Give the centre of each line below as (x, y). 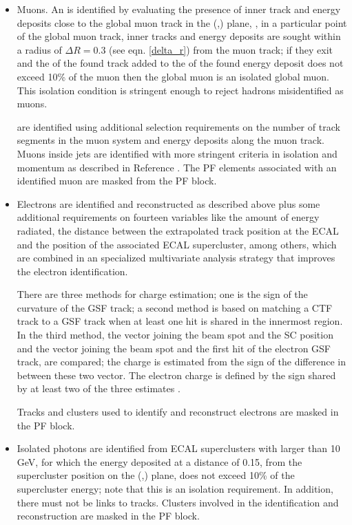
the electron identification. (72, 271)
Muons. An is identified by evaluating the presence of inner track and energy (179, 9)
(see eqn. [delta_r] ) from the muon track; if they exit (221, 49)
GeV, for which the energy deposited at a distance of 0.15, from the (159, 461)
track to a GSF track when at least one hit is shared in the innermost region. (180, 321)
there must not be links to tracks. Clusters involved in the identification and (178, 502)
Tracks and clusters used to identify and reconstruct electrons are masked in (178, 412)
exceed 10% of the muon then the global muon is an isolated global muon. (173, 76)
